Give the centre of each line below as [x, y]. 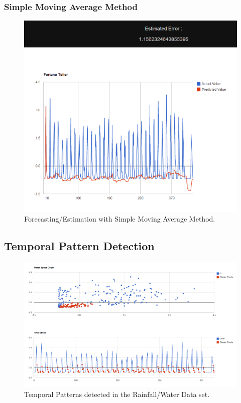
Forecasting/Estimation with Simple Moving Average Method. [120, 219]
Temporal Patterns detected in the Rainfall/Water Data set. [117, 394]
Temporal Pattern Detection [79, 246]
